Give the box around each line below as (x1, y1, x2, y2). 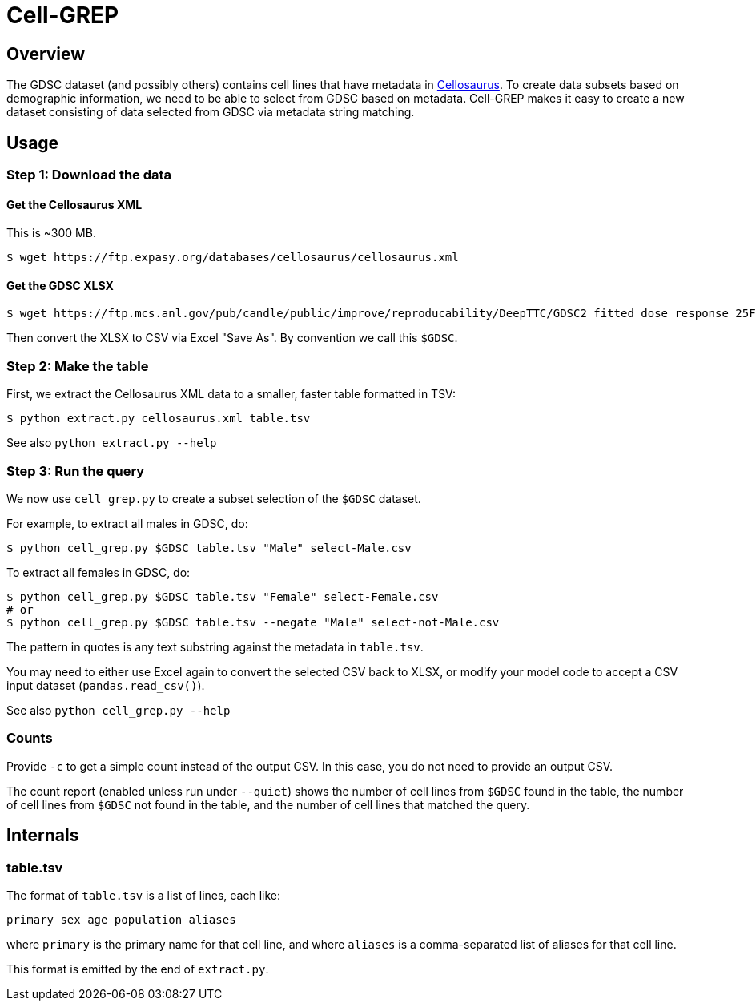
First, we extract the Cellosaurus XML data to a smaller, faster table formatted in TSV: (6, 387, 456, 401)
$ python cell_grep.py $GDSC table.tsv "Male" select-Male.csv (6, 541, 412, 554)
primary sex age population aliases (6, 912, 236, 926)
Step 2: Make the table (6, 357, 149, 374)
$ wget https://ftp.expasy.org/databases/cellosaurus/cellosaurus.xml (6, 251, 459, 264)
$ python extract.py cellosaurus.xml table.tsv (6, 412, 311, 425)
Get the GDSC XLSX (6, 278, 114, 292)
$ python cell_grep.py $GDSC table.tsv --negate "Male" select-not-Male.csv (6, 615, 500, 629)
